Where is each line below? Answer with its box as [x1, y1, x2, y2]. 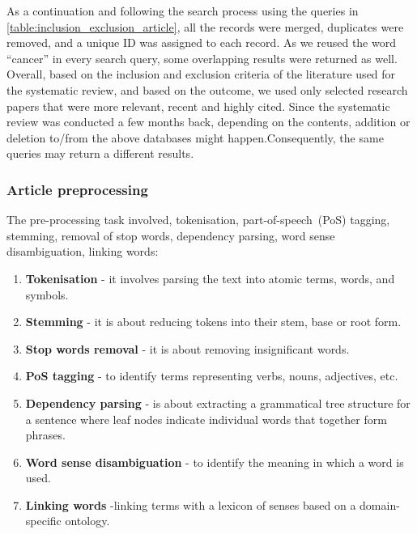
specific [25, 512, 62, 529]
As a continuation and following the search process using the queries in [6, 2, 359, 19]
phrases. [25, 426, 66, 443]
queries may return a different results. [6, 145, 194, 162]
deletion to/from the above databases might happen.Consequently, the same [6, 129, 384, 146]
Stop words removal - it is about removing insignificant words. [25, 340, 350, 357]
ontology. [65, 512, 110, 529]
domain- [360, 496, 400, 513]
